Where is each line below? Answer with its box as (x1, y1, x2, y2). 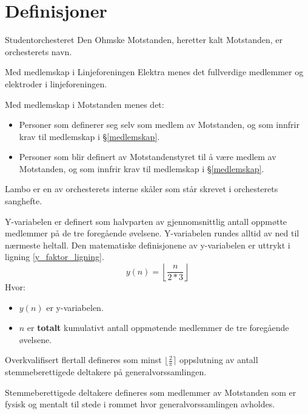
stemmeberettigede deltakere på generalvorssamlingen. (5, 366, 207, 378)
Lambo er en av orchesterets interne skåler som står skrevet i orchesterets (5, 182, 278, 195)
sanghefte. (5, 195, 42, 207)
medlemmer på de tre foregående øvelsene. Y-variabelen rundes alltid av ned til (5, 227, 300, 239)
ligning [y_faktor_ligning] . (5, 250, 104, 263)
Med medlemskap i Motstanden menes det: (5, 98, 164, 110)
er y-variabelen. (46, 301, 104, 313)
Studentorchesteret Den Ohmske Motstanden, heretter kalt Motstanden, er (5, 33, 283, 46)
